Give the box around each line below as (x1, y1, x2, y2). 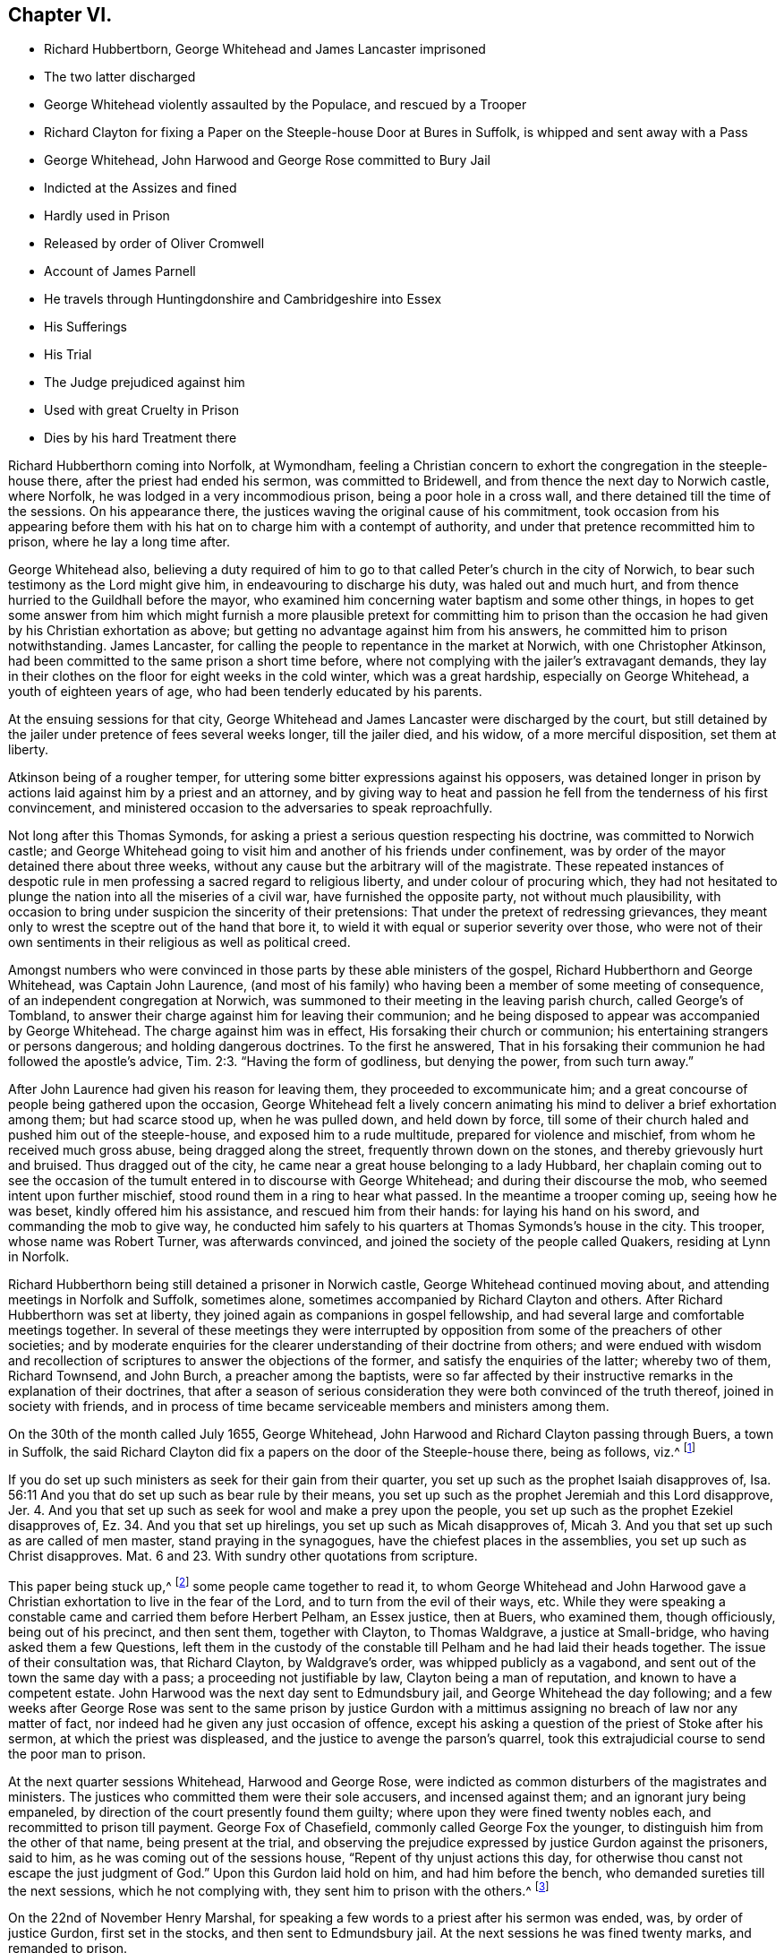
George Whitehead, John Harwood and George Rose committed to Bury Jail (44, 152, 491, 168)
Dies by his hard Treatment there (44, 430, 237, 446)
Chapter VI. (8, 4, 113, 26)
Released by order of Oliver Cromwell (44, 236, 265, 252)
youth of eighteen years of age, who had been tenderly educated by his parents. (8, 684, 482, 700)
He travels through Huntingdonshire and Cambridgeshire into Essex (44, 291, 442, 307)
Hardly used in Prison (44, 208, 170, 224)
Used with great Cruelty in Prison (44, 402, 240, 418)
